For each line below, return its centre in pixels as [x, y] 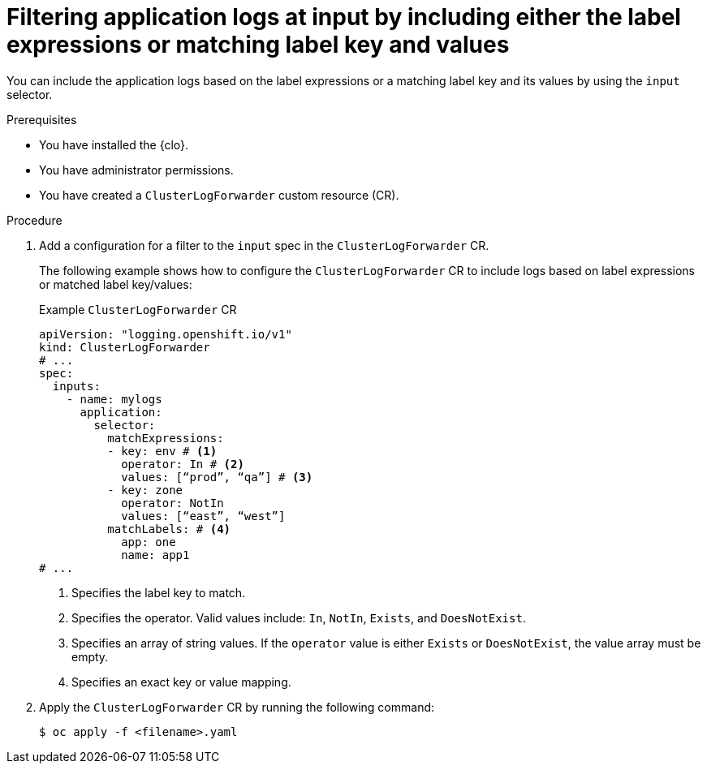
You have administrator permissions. [136, 170]
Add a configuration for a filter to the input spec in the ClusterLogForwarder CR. [264, 245]
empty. [90, 656]
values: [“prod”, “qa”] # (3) [217, 477]
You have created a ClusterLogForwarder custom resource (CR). [219, 195]
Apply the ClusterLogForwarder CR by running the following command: [237, 707]
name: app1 [155, 555]
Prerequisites [42, 119]
